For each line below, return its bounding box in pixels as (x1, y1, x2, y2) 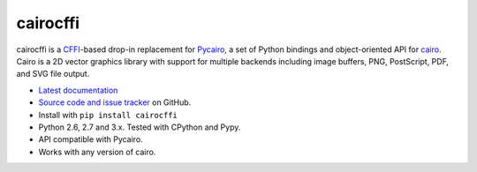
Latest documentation (38, 85, 118, 95)
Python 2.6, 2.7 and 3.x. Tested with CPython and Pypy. (38, 122, 241, 132)
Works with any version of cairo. (38, 146, 156, 157)
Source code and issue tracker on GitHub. (38, 97, 192, 108)
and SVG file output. (16, 69, 90, 79)
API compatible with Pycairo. (38, 134, 143, 145)
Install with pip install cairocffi (38, 109, 178, 120)
